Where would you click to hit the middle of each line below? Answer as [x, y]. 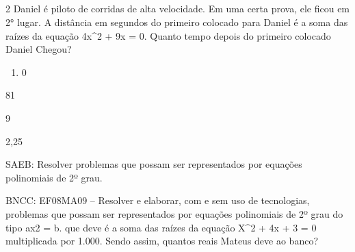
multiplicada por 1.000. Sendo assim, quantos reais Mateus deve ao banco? [162, 241]
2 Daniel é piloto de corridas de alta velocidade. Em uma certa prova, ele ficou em [178, 9]
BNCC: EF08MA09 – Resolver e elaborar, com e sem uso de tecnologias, [158, 200]
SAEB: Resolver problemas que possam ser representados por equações [154, 164]
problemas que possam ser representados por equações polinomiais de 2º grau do [174, 213]
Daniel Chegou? [39, 49]
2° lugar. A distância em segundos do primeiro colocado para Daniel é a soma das [177, 22]
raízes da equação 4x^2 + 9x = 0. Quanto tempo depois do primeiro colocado [168, 35]
